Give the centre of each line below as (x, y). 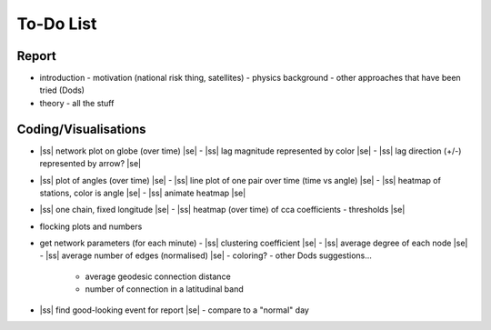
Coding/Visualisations (81, 129)
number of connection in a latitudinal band (165, 289)
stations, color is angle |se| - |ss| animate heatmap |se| (143, 193)
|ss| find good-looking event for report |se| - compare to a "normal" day (174, 310)
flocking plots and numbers (91, 226)
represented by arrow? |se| (90, 164)
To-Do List (57, 24)
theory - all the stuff (77, 103)
